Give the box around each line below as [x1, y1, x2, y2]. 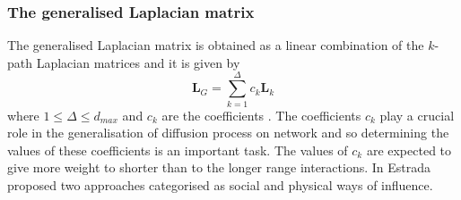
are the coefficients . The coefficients [161, 105, 361, 124]
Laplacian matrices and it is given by [36, 53, 240, 71]
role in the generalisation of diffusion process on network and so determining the [7, 123, 449, 142]
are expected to [366, 140, 452, 159]
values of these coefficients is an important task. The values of [7, 140, 348, 159]
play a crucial [379, 105, 455, 124]
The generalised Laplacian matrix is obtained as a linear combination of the [7, 36, 424, 54]
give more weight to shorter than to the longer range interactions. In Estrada [7, 158, 431, 177]
